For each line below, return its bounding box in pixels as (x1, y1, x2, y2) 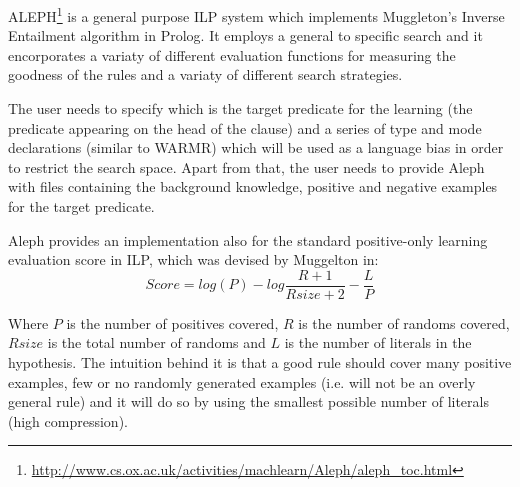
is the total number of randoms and (47, 332, 266, 353)
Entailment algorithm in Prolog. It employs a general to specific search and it (8, 25, 483, 46)
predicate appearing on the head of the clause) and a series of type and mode (8, 117, 482, 138)
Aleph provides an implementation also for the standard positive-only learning (8, 229, 488, 250)
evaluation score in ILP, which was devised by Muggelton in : (8, 249, 379, 270)
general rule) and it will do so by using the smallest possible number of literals (8, 391, 489, 412)
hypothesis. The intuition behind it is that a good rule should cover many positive (8, 352, 512, 373)
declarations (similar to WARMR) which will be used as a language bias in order (8, 137, 504, 158)
